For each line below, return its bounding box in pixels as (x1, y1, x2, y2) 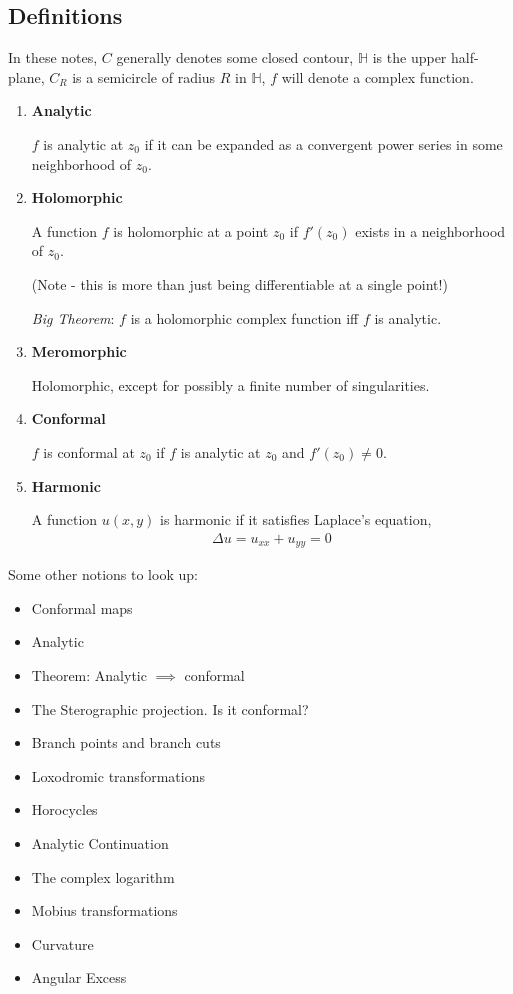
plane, (8, 66, 45, 87)
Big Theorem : (31, 307, 115, 328)
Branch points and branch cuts (31, 732, 221, 753)
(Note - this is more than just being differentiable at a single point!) (31, 273, 448, 294)
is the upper (372, 47, 447, 68)
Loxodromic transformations (31, 765, 205, 786)
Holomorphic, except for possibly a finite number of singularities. (31, 374, 430, 395)
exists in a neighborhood (355, 220, 506, 241)
